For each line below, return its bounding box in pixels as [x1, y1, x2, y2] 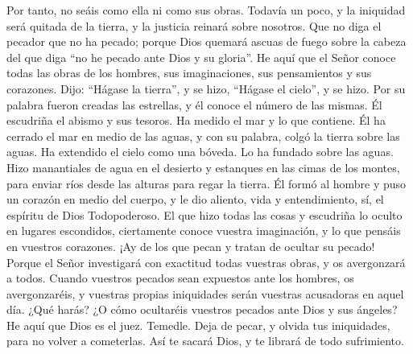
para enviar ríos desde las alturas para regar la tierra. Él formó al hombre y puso [6, 175, 407, 191]
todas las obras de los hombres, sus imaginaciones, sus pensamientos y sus [6, 64, 372, 81]
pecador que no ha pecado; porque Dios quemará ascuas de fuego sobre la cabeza [6, 33, 407, 50]
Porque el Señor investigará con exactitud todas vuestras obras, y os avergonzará [6, 253, 406, 270]
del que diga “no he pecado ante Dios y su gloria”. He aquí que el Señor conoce [6, 48, 396, 65]
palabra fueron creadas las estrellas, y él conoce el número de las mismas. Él [6, 96, 382, 113]
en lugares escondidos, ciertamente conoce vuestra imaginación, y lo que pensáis [6, 222, 401, 239]
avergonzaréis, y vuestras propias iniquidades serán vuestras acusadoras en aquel [6, 285, 404, 302]
